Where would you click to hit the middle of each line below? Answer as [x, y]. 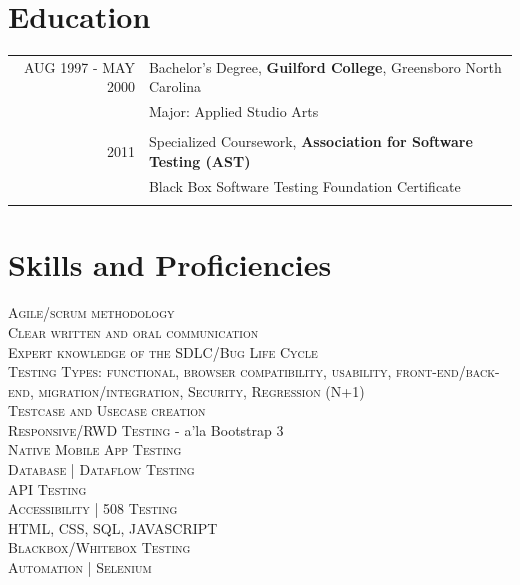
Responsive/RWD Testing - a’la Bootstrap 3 [146, 429]
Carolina [175, 86]
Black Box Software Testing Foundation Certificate [304, 185]
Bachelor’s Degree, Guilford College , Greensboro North [325, 66]
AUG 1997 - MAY [79, 66]
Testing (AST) [199, 161]
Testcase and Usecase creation [107, 410]
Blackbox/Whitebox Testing [99, 547]
